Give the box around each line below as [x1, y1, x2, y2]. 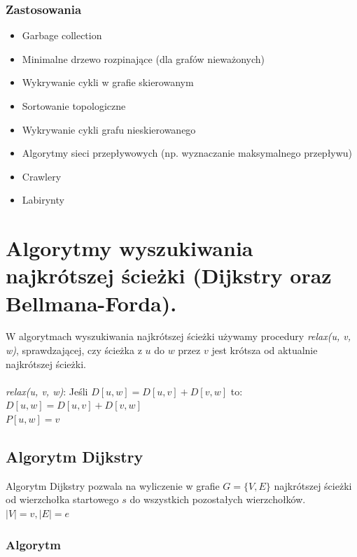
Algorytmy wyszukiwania [6, 234, 253, 262]
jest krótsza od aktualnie [211, 343, 318, 358]
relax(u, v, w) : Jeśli [6, 383, 88, 398]
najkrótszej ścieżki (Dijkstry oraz [6, 261, 332, 290]
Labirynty [22, 192, 64, 207]
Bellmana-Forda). [6, 288, 177, 317]
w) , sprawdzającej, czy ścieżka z [6, 343, 142, 358]
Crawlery [22, 169, 62, 183]
